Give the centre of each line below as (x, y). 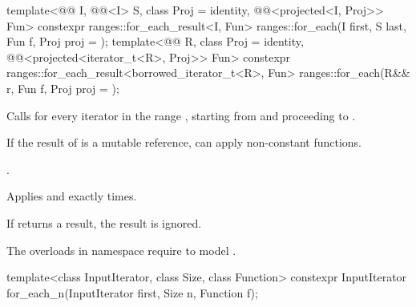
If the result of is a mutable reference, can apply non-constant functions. (184, 142)
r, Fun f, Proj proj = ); (63, 88)
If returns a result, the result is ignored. (104, 222)
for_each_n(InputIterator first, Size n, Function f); (132, 292)
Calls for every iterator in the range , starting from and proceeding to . (181, 115)
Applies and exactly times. (72, 196)
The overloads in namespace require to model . (121, 250)
